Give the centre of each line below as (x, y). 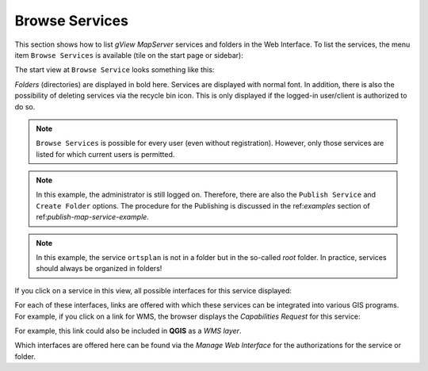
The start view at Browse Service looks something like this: (115, 70)
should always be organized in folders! (99, 269)
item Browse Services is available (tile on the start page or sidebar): (129, 55)
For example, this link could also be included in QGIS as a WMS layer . (128, 331)
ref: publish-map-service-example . (93, 217)
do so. (25, 106)
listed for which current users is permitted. (105, 154)
